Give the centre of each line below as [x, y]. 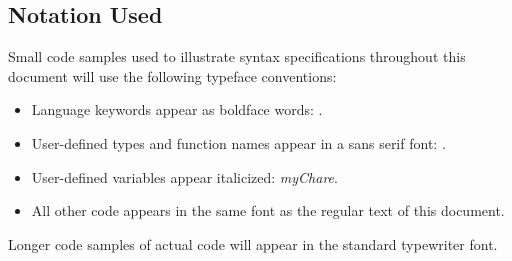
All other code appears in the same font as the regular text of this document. [268, 210]
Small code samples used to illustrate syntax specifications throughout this [237, 56]
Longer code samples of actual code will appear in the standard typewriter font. [253, 243]
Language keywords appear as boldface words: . [177, 109]
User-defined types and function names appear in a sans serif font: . [238, 142]
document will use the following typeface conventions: [172, 75]
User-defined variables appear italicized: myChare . [184, 176]
